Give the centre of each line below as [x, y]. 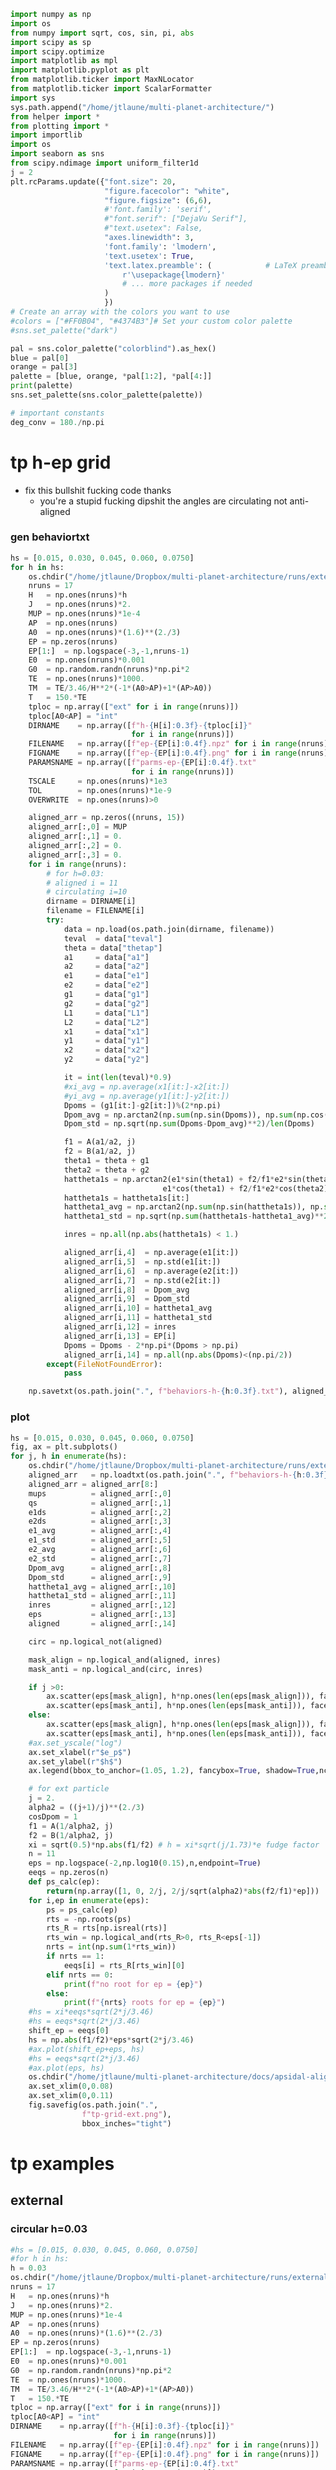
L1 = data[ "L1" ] [106, 1013]
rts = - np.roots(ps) [89, 1919]
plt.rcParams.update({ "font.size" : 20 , [93, 181]
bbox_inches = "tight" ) [126, 2123]
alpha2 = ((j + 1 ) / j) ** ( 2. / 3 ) [86, 1808]
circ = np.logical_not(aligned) [95, 1641]
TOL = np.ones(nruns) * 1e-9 [100, 790]
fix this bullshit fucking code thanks [98, 490]
